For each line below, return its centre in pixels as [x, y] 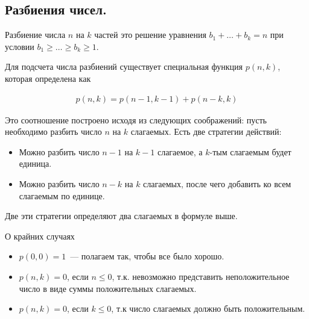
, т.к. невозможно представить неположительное [201, 276]
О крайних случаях [40, 236]
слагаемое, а [180, 151]
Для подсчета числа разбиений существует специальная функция [124, 67]
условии [20, 46]
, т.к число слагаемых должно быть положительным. [208, 308]
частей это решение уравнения [150, 35]
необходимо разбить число [53, 132]
